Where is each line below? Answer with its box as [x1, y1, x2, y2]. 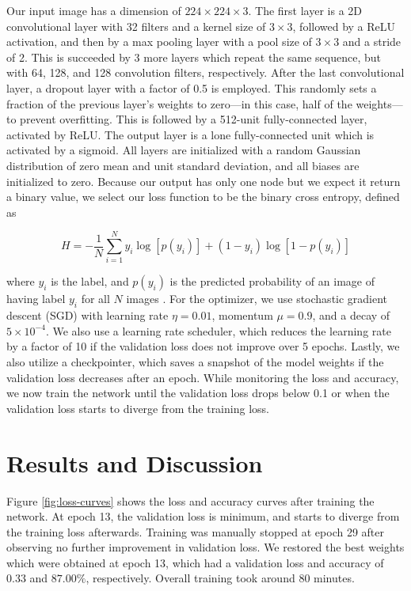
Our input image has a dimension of [6, 2, 181, 18]
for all [81, 290, 110, 307]
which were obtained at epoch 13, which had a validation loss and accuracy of [6, 554, 384, 570]
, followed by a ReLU [292, 17, 396, 34]
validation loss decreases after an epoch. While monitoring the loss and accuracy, [6, 369, 399, 385]
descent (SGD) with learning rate [6, 307, 169, 324]
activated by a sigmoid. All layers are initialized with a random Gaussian [6, 142, 361, 158]
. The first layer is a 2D [248, 2, 363, 18]
